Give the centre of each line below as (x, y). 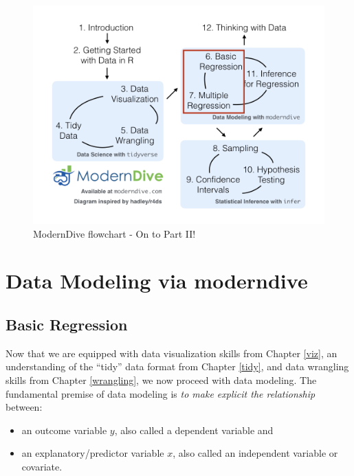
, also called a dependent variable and (194, 430)
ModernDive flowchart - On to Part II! (114, 233)
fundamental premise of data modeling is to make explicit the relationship (161, 393)
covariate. (42, 466)
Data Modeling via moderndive (157, 281)
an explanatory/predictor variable (93, 453)
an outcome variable (64, 430)
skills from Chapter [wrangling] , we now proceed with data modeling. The (161, 379)
